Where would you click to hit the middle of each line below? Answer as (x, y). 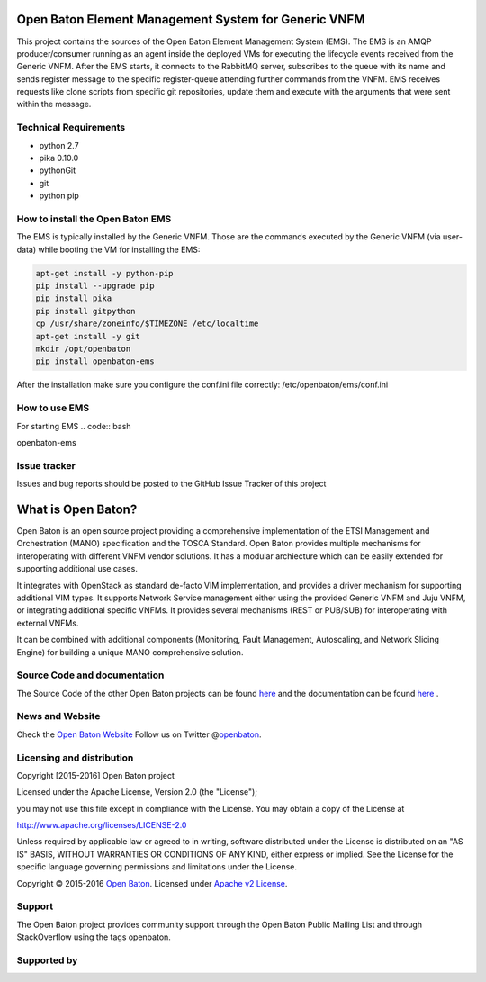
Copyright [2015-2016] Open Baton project (96, 775)
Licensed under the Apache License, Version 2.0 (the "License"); (137, 792)
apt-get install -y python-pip (105, 273)
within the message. (54, 104)
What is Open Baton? (77, 509)
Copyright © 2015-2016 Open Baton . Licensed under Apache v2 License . (152, 883)
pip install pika (74, 298)
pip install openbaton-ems (95, 361)
